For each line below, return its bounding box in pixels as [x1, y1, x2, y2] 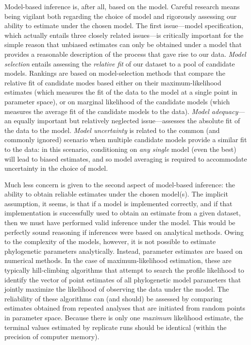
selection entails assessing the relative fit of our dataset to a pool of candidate [4, 58, 235, 68]
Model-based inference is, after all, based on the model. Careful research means [4, 1, 240, 11]
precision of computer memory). [4, 331, 100, 342]
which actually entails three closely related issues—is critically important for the [4, 30, 244, 40]
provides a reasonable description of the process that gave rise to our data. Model [4, 49, 246, 59]
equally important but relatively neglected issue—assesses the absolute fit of [14, 115, 240, 126]
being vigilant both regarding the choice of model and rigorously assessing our [4, 11, 237, 21]
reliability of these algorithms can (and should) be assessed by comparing [4, 293, 222, 303]
